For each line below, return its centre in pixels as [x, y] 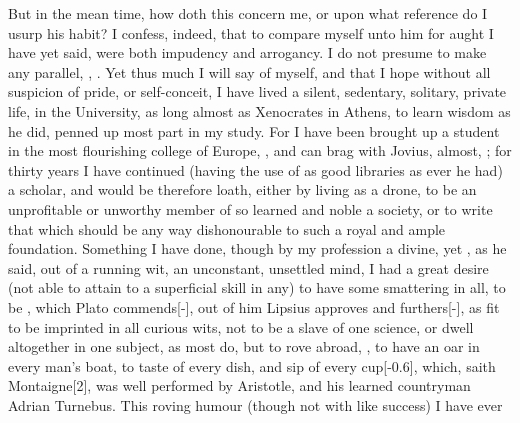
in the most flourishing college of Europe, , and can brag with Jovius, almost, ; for [260, 150]
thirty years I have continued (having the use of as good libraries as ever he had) [255, 169]
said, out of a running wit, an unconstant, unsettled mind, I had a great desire [248, 267]
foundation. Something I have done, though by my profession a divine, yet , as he [257, 248]
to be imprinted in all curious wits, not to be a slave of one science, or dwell [241, 326]
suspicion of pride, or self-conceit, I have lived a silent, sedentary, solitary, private [257, 91]
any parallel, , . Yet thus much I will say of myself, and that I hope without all [249, 71]
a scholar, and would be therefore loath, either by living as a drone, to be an [242, 189]
